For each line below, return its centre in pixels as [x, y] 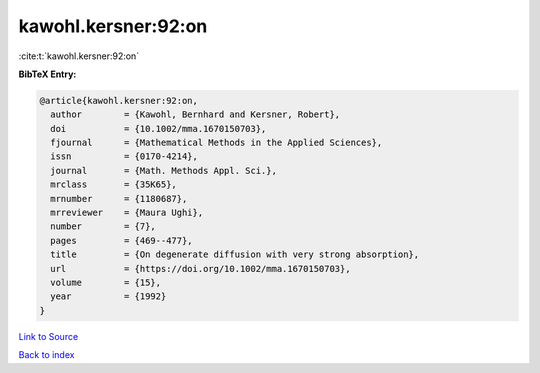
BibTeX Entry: [47, 74]
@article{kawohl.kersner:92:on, [119, 100]
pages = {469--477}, [122, 240]
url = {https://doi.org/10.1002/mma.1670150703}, [200, 268]
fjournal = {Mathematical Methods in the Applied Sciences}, [216, 143]
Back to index [46, 355]
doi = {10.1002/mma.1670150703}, [158, 128]
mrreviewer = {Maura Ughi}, [127, 213]
